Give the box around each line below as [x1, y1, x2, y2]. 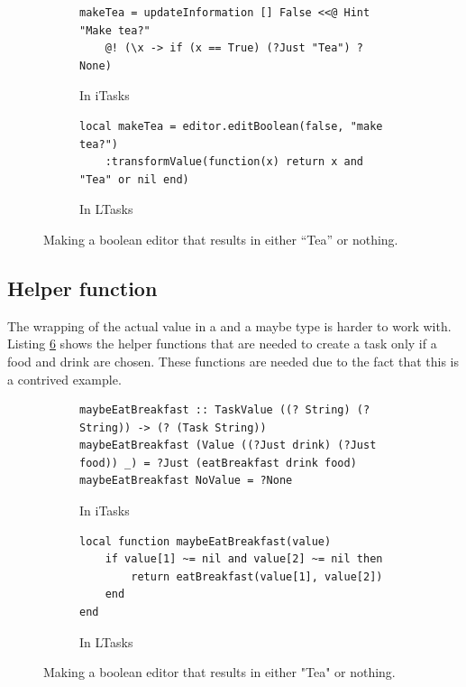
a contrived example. [7, 369, 122, 388]
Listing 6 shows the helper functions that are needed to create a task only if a [7, 334, 437, 353]
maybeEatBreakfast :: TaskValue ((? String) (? [79, 404, 370, 417]
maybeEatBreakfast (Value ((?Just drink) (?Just [79, 439, 377, 452]
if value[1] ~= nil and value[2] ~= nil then [105, 552, 383, 566]
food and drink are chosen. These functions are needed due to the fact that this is [7, 351, 460, 370]
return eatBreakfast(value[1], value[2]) [131, 570, 383, 583]
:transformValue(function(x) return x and [105, 155, 363, 169]
